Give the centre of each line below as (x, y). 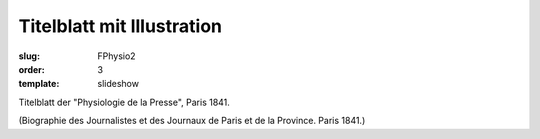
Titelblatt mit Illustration (120, 26)
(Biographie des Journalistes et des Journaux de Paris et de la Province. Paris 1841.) (192, 121)
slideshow (118, 84)
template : (39, 84)
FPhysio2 (116, 56)
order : (31, 69)
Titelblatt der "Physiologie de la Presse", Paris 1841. (124, 102)
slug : (29, 56)
